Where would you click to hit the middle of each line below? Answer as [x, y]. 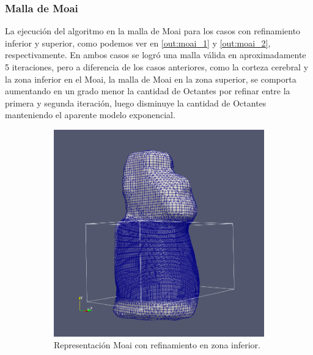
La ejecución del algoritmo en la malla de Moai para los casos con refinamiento [153, 31]
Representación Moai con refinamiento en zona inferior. [157, 345]
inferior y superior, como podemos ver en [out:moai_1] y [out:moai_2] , [138, 43]
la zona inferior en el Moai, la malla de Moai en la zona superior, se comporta [151, 79]
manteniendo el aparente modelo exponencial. [90, 115]
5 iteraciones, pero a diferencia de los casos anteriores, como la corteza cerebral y [157, 67]
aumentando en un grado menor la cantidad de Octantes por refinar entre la [148, 91]
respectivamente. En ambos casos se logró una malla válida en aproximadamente [156, 55]
